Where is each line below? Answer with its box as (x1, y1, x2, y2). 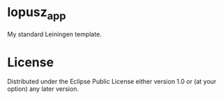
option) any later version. (7, 85, 79, 93)
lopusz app (7, 4, 66, 22)
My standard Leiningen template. (7, 29, 102, 38)
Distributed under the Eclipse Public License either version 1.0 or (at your (7, 78, 217, 86)
